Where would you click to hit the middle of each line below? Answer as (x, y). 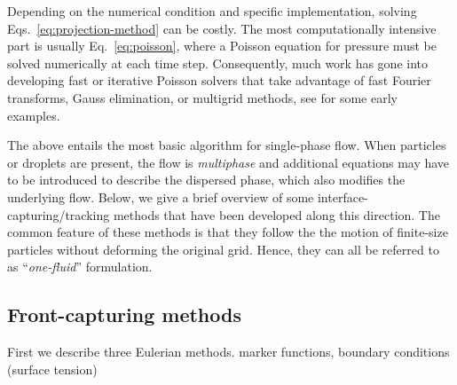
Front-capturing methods (124, 314)
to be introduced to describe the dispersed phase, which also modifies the (206, 180)
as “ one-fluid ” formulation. (80, 267)
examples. (34, 115)
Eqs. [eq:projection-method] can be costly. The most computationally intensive (222, 28)
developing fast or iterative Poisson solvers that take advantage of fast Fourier (219, 80)
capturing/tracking (59, 214)
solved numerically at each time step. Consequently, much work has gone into (218, 63)
